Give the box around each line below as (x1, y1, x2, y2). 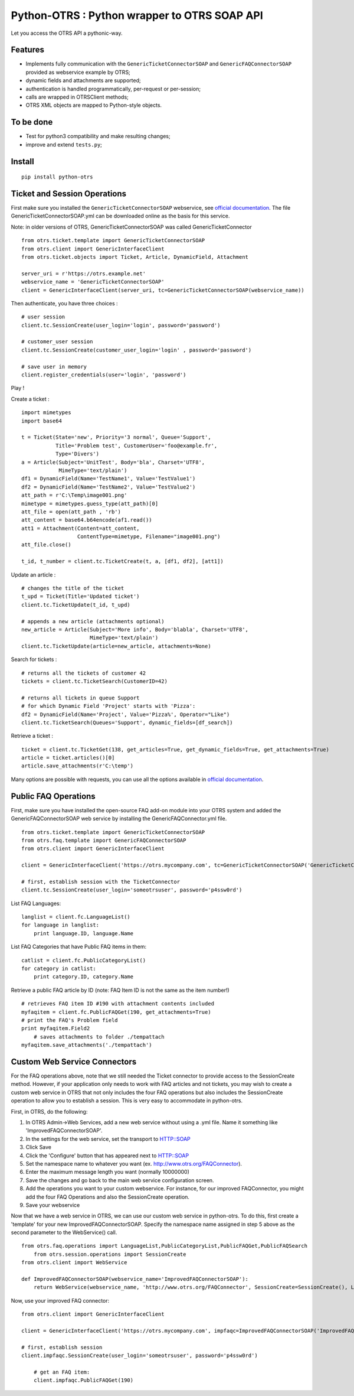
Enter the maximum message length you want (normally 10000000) (25, 1169, 190, 1176)
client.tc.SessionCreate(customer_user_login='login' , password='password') (21, 346, 252, 353)
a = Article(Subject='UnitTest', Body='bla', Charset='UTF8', (21, 458, 205, 466)
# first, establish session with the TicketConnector (21, 878, 180, 885)
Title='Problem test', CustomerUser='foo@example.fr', (55, 442, 218, 449)
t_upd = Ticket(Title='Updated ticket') (21, 593, 140, 600)
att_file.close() (21, 541, 71, 548)
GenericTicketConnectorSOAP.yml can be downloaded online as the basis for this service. (11, 213, 230, 220)
